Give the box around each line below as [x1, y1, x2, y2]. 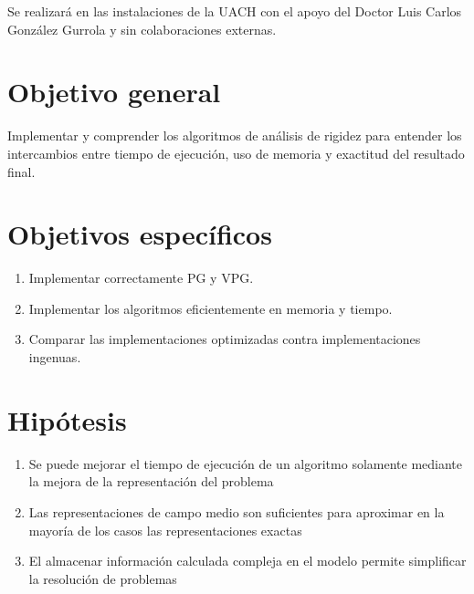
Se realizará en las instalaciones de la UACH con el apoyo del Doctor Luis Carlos [7, 2, 462, 20]
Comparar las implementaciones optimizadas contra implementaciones [28, 329, 421, 349]
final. [7, 162, 36, 181]
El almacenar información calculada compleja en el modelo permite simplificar [28, 551, 467, 570]
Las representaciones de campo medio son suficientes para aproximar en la [28, 502, 445, 521]
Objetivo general [7, 73, 221, 110]
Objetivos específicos [7, 215, 272, 253]
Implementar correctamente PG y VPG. [28, 268, 254, 287]
